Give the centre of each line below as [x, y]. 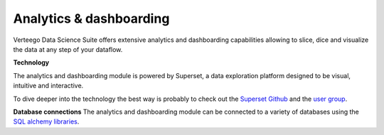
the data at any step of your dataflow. [68, 49]
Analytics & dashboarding [91, 18]
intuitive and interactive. [48, 86]
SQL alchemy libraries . [46, 121]
